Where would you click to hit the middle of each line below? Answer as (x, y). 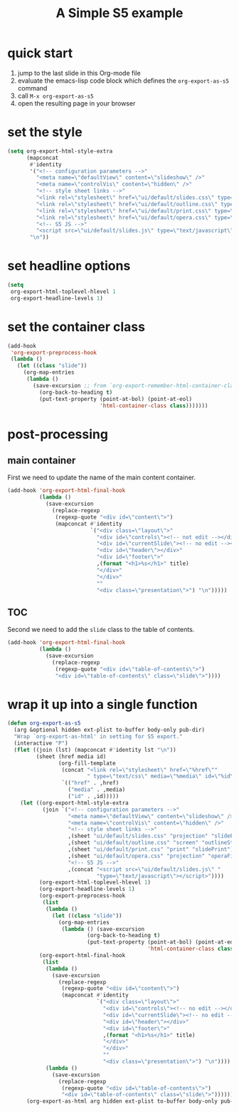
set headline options (69, 266)
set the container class (76, 327)
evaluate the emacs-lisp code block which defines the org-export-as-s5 (123, 81)
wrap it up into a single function (102, 704)
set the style (45, 132)
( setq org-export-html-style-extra (60, 151)
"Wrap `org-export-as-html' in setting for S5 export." (98, 737)
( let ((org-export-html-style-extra (75, 803)
